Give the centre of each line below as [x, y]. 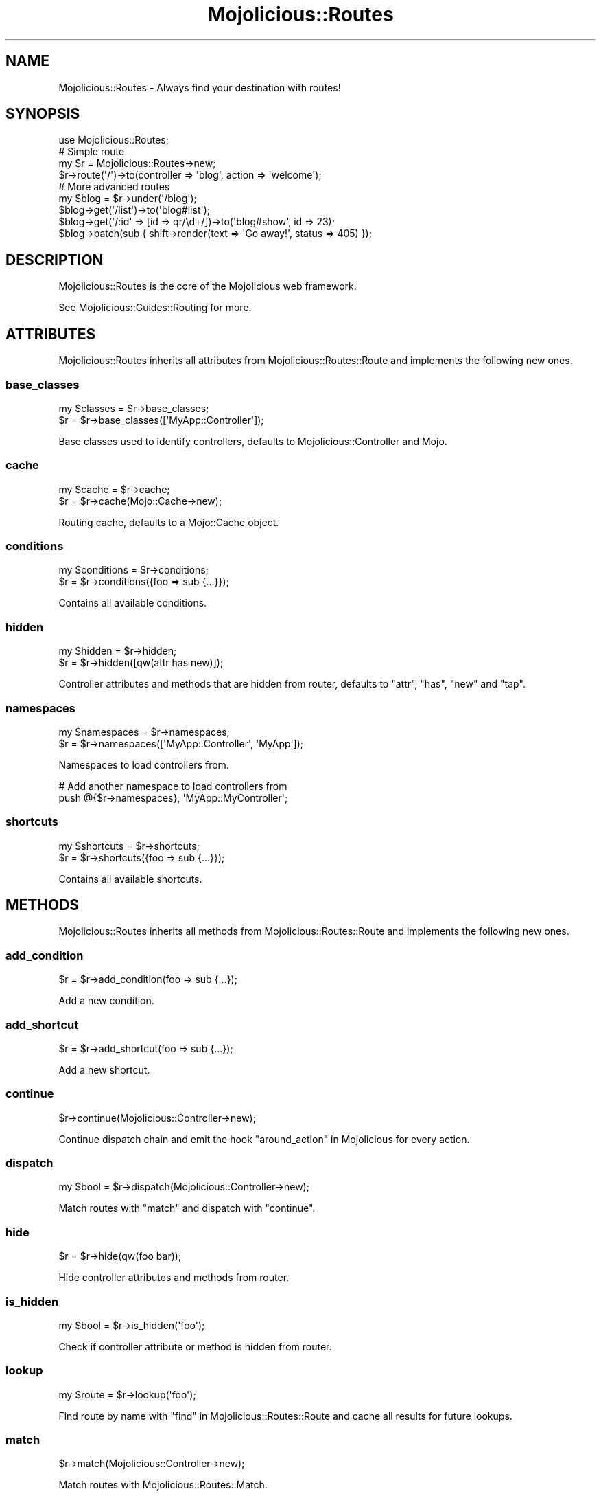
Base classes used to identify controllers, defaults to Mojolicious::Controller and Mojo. [253, 441]
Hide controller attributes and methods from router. [174, 1278]
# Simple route [92, 152]
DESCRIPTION [55, 260]
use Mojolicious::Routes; [114, 140]
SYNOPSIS [43, 114]
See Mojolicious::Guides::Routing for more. [155, 308]
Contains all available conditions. [133, 603]
